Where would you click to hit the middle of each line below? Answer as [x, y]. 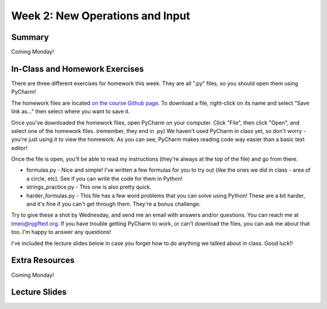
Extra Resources [43, 260]
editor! [19, 148]
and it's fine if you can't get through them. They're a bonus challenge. [114, 204]
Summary [30, 37]
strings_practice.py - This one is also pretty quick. [89, 187]
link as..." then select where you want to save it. [71, 111]
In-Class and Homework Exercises [78, 69]
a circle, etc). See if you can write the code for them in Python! [104, 178]
